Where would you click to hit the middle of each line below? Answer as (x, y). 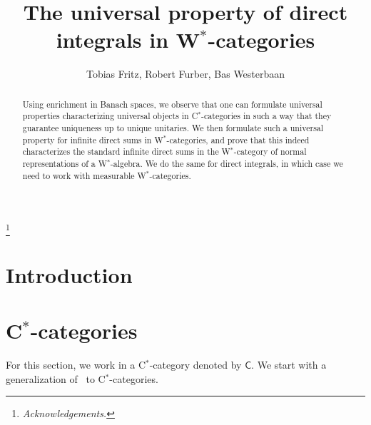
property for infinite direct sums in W (93, 139)
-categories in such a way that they (266, 116)
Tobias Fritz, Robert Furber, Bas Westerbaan (185, 74)
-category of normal (270, 152)
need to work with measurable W (84, 175)
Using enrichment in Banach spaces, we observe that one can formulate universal (172, 104)
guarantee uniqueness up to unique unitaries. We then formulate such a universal (173, 128)
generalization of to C (56, 378)
